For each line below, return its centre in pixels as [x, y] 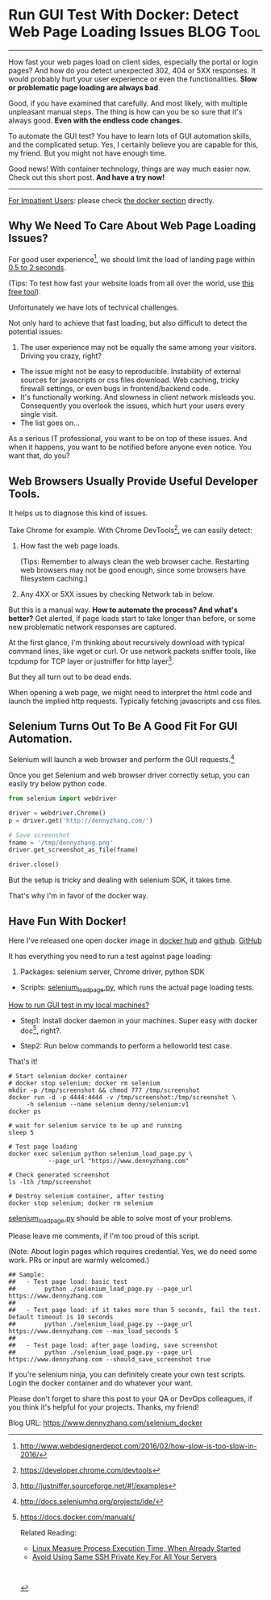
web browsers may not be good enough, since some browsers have [133, 569]
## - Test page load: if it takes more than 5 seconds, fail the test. [135, 1310]
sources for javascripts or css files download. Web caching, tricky [129, 380]
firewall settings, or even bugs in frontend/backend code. [115, 389]
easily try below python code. [58, 783]
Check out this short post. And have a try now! [87, 177]
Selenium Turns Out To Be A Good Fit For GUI [123, 726]
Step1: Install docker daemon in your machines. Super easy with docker [139, 1020]
